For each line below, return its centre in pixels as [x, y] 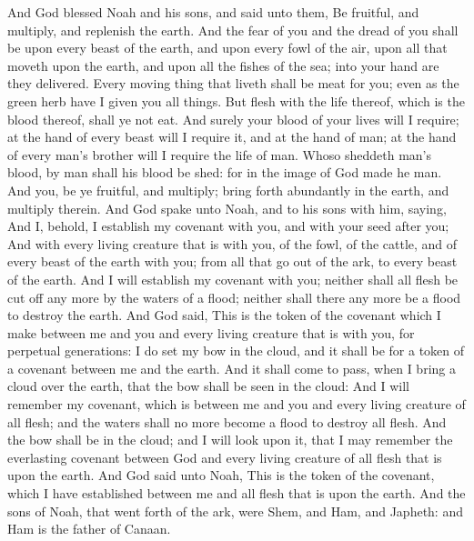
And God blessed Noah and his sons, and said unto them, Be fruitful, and [213, 12]
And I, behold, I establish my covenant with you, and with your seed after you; [228, 226]
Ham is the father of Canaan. [89, 529]
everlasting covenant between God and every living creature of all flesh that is [225, 457]
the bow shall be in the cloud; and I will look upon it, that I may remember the [230, 440]
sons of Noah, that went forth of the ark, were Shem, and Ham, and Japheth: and [235, 511]
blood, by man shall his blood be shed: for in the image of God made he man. [225, 172]
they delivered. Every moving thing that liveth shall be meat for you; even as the [233, 83]
